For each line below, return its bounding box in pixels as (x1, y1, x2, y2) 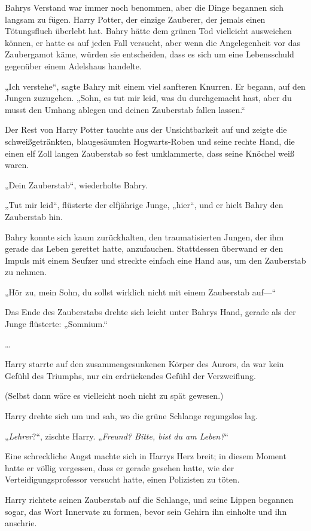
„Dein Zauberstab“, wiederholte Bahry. (5, 178, 148, 191)
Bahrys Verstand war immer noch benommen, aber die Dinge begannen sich (5, 1, 283, 13)
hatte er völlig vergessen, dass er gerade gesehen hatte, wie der (5, 461, 234, 474)
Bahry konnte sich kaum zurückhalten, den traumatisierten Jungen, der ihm (5, 230, 284, 243)
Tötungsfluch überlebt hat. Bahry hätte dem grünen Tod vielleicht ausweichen (5, 25, 292, 37)
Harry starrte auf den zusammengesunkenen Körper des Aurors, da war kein (5, 358, 284, 370)
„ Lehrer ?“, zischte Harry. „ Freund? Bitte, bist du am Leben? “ (5, 429, 228, 442)
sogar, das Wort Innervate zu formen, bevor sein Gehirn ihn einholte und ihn (5, 505, 287, 517)
